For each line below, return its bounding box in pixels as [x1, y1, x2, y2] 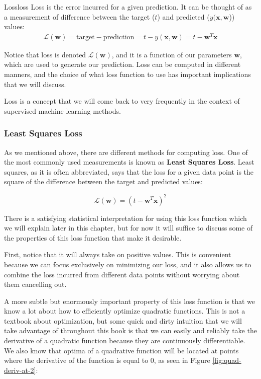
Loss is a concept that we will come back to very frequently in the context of [4, 96, 240, 106]
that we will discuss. [4, 79, 66, 89]
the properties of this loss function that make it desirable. [4, 232, 182, 243]
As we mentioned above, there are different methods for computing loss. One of [4, 146, 248, 157]
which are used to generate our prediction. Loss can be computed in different [4, 59, 241, 69]
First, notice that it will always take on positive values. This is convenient [4, 249, 231, 260]
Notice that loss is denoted [4, 49, 86, 59]
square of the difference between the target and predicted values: [4, 176, 203, 187]
